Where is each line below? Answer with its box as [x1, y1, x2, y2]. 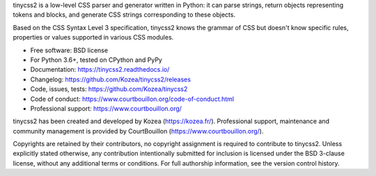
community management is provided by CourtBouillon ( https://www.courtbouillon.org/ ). [13, 127, 264, 135]
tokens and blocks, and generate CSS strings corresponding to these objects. [13, 10, 236, 19]
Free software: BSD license [30, 46, 108, 54]
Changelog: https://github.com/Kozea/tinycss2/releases [30, 75, 191, 83]
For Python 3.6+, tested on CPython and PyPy [30, 56, 163, 64]
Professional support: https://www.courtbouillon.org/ [30, 104, 182, 113]
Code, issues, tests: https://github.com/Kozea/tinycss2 [30, 85, 188, 93]
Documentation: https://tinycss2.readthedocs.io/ [30, 65, 170, 74]
